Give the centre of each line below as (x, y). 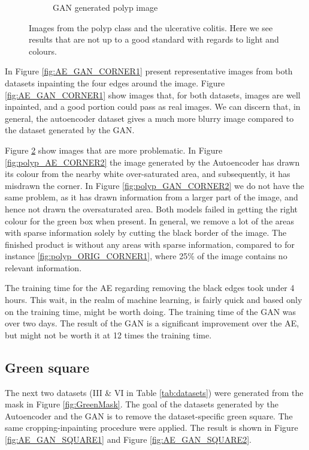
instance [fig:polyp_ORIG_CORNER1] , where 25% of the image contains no (146, 256)
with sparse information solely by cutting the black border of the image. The (146, 232)
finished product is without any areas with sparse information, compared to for (150, 244)
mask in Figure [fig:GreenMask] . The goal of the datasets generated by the (142, 404)
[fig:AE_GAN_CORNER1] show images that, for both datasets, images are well (153, 94)
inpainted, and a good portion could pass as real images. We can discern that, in (153, 106)
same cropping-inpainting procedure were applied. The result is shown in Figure (152, 427)
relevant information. (43, 267)
